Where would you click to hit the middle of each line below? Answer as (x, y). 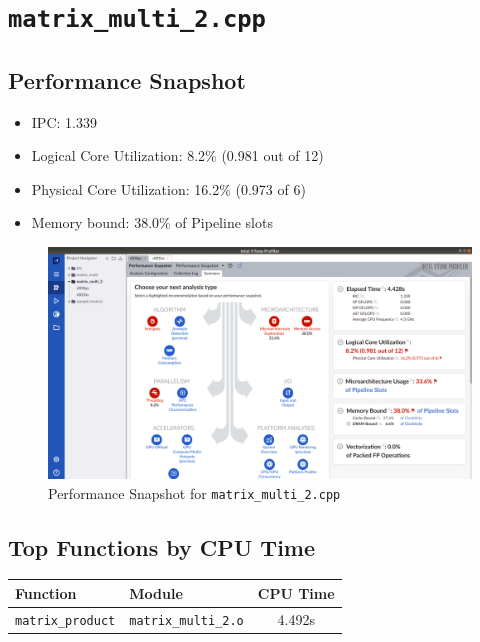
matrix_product (65, 620)
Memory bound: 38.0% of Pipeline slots (152, 222)
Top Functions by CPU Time (162, 546)
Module (156, 592)
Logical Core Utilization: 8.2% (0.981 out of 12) (177, 155)
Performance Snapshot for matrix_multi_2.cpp (194, 492)
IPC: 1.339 (64, 121)
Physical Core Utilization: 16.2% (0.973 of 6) (168, 188)
